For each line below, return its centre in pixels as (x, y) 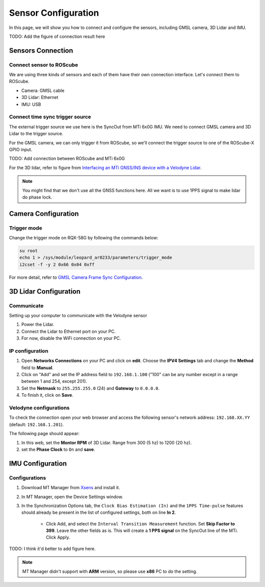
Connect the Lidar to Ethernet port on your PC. (68, 331)
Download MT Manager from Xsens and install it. (71, 488)
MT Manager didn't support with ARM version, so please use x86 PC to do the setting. (110, 571)
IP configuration (29, 351)
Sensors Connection (41, 50)
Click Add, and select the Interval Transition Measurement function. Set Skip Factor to (140, 524)
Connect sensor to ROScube (44, 65)
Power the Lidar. (38, 324)
